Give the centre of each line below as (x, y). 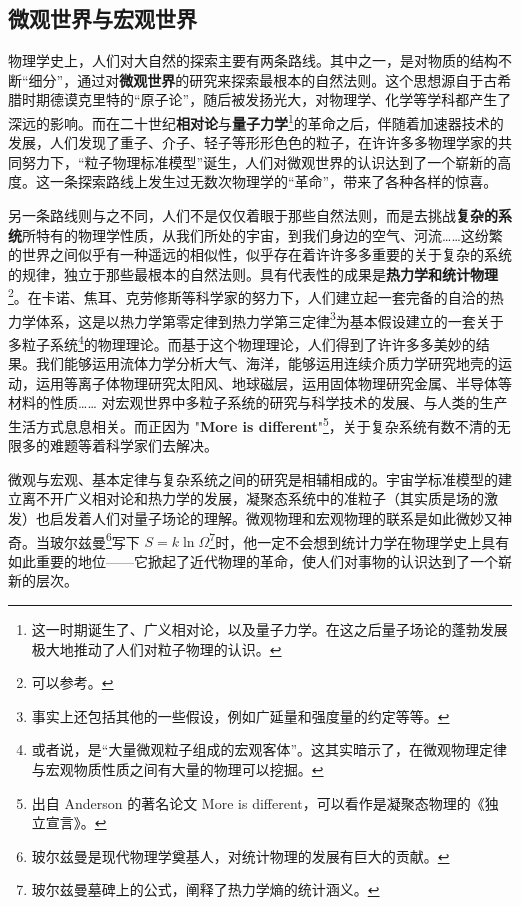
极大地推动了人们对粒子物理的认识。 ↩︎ (156, 648)
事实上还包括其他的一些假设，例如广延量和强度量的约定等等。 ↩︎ (240, 715)
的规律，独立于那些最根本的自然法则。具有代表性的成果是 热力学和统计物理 (253, 273)
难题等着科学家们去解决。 (133, 445)
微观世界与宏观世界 (102, 18)
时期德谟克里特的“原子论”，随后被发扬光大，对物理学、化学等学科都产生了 (266, 99)
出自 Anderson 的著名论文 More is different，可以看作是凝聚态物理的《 (258, 802)
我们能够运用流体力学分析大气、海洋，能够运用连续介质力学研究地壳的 (266, 363)
